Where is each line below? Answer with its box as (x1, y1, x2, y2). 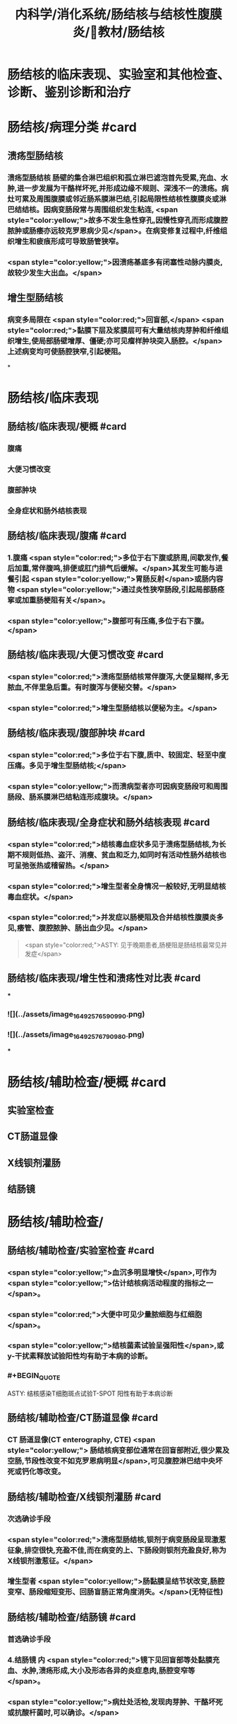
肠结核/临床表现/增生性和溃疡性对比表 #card (7, 972, 201, 984)
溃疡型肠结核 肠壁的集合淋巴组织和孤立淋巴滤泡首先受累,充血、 (7, 173, 221, 183)
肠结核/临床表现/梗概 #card (7, 420, 127, 432)
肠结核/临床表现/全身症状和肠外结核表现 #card (7, 816, 210, 828)
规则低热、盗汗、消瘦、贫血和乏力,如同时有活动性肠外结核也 (21, 850, 227, 860)
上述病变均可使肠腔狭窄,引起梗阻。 (7, 346, 126, 356)
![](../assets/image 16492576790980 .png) (7, 1029, 145, 1040)
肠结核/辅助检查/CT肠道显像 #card (7, 1412, 159, 1424)
